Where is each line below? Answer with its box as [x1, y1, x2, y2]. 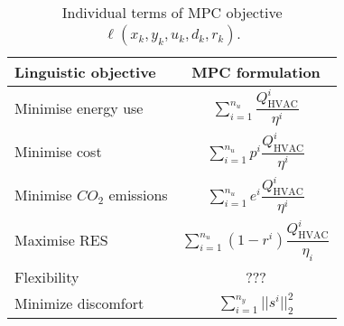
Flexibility [14, 265, 79, 287]
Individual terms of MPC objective [61, 2, 283, 23]
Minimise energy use [14, 97, 144, 118]
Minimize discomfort [14, 293, 144, 314]
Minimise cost [14, 141, 102, 163]
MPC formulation [191, 61, 321, 82]
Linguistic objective [14, 61, 156, 82]
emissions [108, 184, 168, 206]
